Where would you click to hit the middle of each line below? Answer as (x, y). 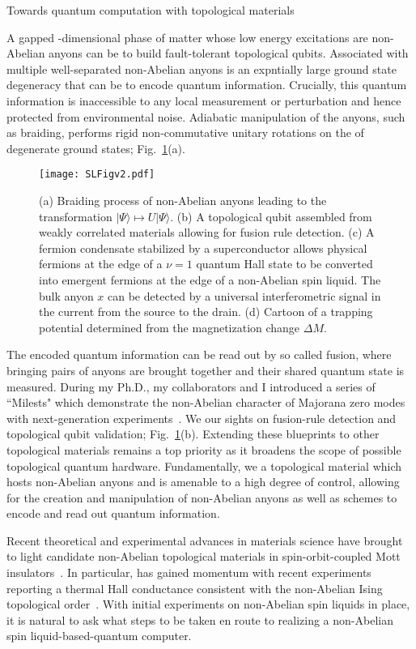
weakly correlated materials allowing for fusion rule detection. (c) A (207, 232)
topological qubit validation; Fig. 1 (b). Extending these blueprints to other (193, 434)
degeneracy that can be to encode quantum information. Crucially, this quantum (207, 85)
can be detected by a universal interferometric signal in (244, 295)
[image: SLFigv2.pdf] (97, 175)
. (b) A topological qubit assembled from (271, 216)
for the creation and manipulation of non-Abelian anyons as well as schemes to (202, 497)
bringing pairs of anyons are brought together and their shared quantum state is (206, 370)
